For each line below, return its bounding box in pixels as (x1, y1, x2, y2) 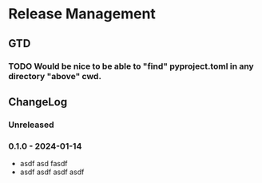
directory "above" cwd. (8, 70, 102, 82)
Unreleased (8, 119, 54, 130)
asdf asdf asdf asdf (19, 167, 85, 177)
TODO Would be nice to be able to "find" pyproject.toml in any (8, 61, 254, 72)
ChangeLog (8, 95, 68, 109)
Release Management (8, 5, 156, 23)
